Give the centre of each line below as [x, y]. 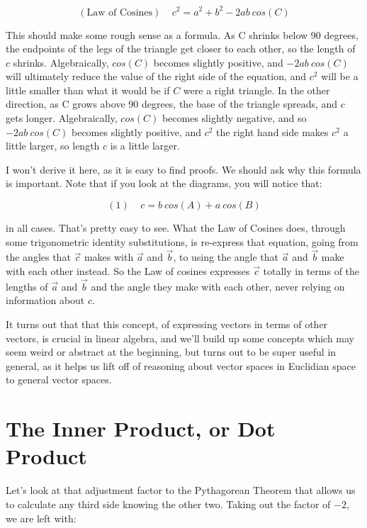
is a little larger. [145, 146]
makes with [109, 257]
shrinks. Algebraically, [61, 62]
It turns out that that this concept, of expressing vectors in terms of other [167, 324]
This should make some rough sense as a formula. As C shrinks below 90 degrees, [182, 34]
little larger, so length [53, 146]
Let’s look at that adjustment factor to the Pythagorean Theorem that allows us [181, 490]
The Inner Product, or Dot [141, 428]
